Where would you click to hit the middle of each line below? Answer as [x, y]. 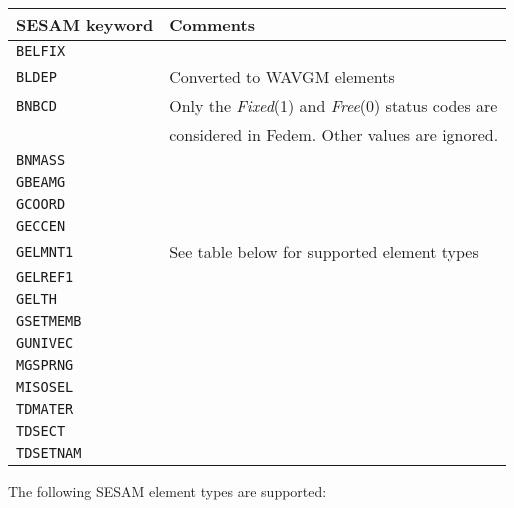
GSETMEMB [49, 321]
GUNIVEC [45, 343]
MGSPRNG [45, 365]
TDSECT [41, 431]
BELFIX [41, 51]
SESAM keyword [85, 24]
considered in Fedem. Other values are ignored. [334, 134]
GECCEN [41, 226]
